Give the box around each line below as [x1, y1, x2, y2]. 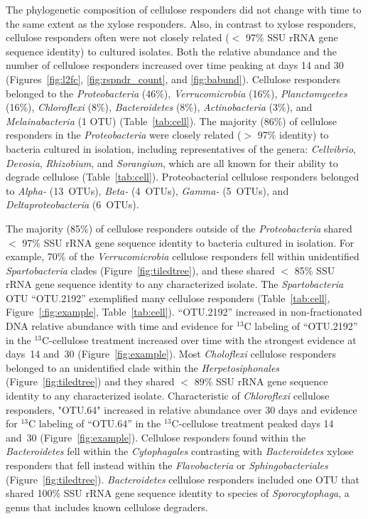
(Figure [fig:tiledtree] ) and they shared [6, 374, 175, 389]
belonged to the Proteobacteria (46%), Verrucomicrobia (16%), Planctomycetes [6, 85, 347, 100]
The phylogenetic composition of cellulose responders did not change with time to [6, 2, 362, 16]
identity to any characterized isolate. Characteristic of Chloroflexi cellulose [6, 388, 330, 403]
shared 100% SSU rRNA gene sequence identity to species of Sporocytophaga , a [6, 486, 350, 501]
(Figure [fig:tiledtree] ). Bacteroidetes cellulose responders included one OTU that [6, 471, 359, 486]
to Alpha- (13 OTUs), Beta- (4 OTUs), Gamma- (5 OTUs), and [6, 183, 289, 198]
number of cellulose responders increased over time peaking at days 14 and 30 [6, 58, 344, 73]
